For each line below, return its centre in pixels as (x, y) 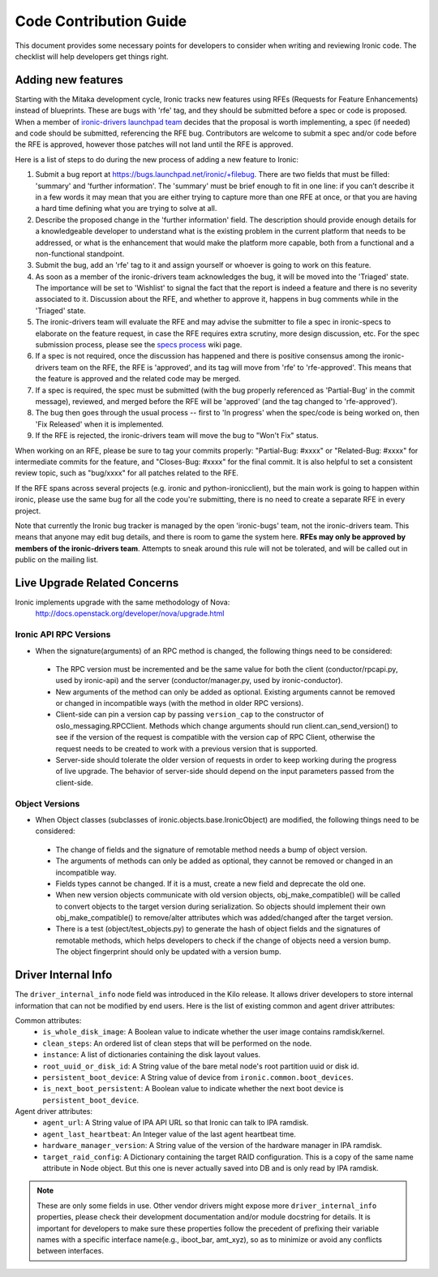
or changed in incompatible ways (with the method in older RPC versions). (180, 703)
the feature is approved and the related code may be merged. (138, 379)
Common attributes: (48, 1020)
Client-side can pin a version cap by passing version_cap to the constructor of (190, 715)
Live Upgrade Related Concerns (97, 583)
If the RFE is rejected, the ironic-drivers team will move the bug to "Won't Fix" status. (177, 436)
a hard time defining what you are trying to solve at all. (126, 209)
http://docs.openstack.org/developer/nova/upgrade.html (130, 613)
